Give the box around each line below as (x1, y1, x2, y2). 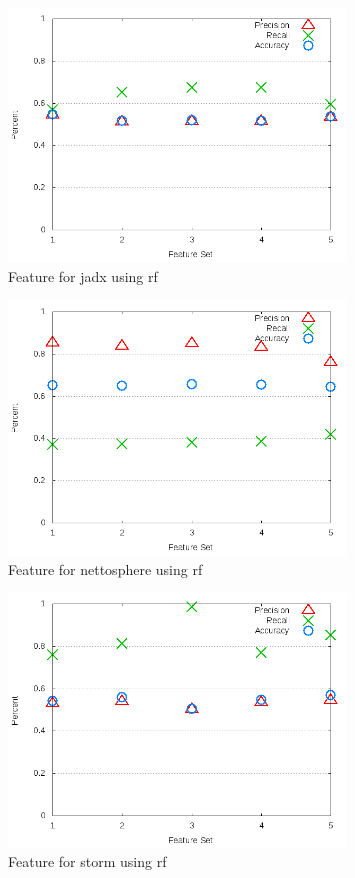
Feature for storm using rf (8, 851, 167, 872)
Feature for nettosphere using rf (8, 558, 203, 579)
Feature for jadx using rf (8, 265, 158, 286)
